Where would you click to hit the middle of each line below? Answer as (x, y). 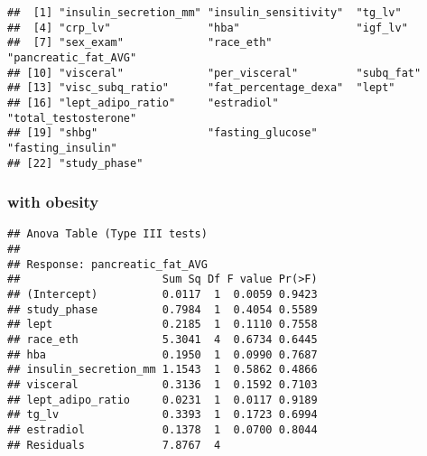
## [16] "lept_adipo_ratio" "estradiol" (143, 102)
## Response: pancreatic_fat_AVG (107, 264)
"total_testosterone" (72, 118)
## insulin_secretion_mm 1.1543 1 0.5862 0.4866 (162, 370)
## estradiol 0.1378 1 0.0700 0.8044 (162, 429)
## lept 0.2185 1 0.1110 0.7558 (162, 325)
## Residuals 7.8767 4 (114, 445)
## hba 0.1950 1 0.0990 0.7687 (162, 354)
